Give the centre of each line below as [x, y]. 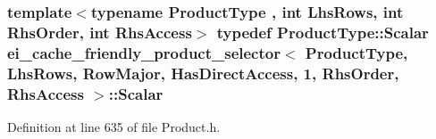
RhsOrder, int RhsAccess [100, 32]
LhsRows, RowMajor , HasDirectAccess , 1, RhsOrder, [203, 73]
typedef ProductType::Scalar [323, 32]
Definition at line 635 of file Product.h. [114, 126]
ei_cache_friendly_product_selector [144, 52]
